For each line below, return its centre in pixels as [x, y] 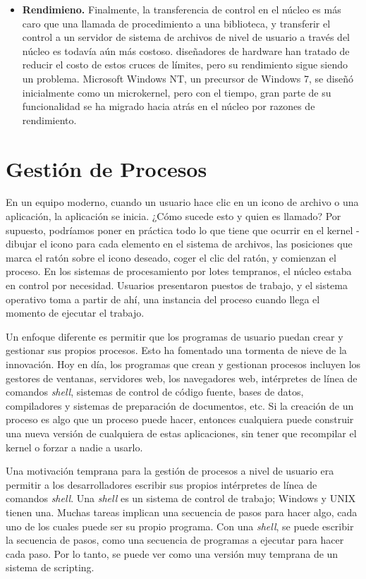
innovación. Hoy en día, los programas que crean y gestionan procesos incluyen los [183, 364]
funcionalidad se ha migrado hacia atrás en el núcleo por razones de [169, 106]
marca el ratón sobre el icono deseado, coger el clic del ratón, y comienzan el [171, 257]
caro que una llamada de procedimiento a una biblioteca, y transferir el [176, 23]
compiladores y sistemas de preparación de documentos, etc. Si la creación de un [180, 405]
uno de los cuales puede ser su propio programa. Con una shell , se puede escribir [180, 526]
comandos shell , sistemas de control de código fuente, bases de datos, [155, 392]
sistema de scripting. [50, 567]
